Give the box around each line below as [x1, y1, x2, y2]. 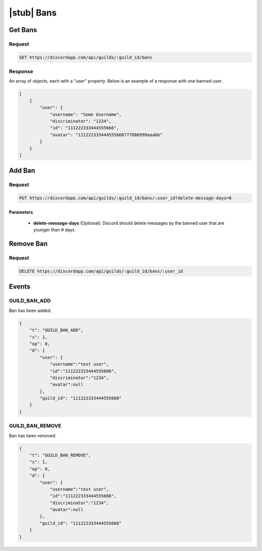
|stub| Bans [9, 7, 57, 18]
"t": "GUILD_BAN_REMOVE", [29, 452, 91, 458]
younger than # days [33, 227, 75, 233]
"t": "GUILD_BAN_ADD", [29, 327, 83, 333]
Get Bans [9, 26, 37, 34]
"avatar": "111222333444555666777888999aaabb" [49, 132, 163, 138]
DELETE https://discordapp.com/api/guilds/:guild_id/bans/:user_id [19, 269, 183, 274]
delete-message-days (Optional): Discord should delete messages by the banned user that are [33, 220, 225, 226]
